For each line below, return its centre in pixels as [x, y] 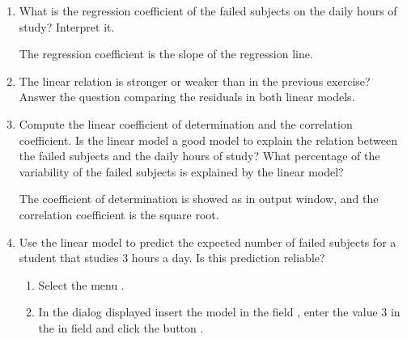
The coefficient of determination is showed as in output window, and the [199, 199]
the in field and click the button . [121, 327]
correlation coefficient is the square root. [119, 214]
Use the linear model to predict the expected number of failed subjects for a [208, 242]
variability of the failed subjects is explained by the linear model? [181, 171]
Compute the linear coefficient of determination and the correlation [186, 123]
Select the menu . [81, 284]
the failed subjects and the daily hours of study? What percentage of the [199, 156]
